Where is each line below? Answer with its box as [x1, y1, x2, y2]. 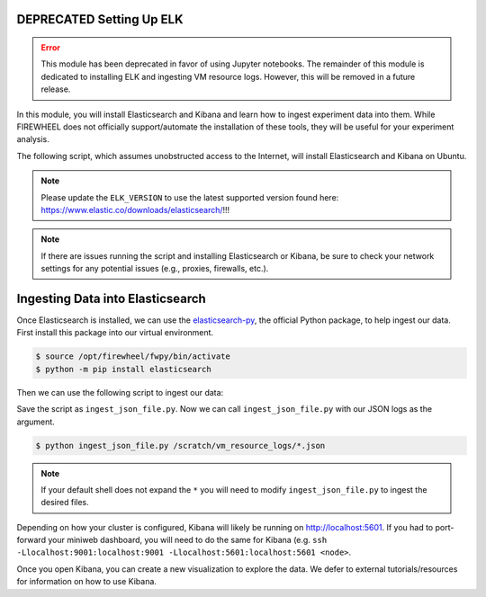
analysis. [16, 134, 49, 145]
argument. [16, 416, 56, 427]
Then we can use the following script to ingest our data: [16, 387, 224, 397]
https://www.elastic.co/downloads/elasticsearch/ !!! [40, 204, 230, 215]
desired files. [40, 497, 89, 508]
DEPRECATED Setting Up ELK [16, 12, 184, 27]
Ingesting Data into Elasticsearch [16, 290, 206, 306]
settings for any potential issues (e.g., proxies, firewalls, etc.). [40, 263, 269, 274]
